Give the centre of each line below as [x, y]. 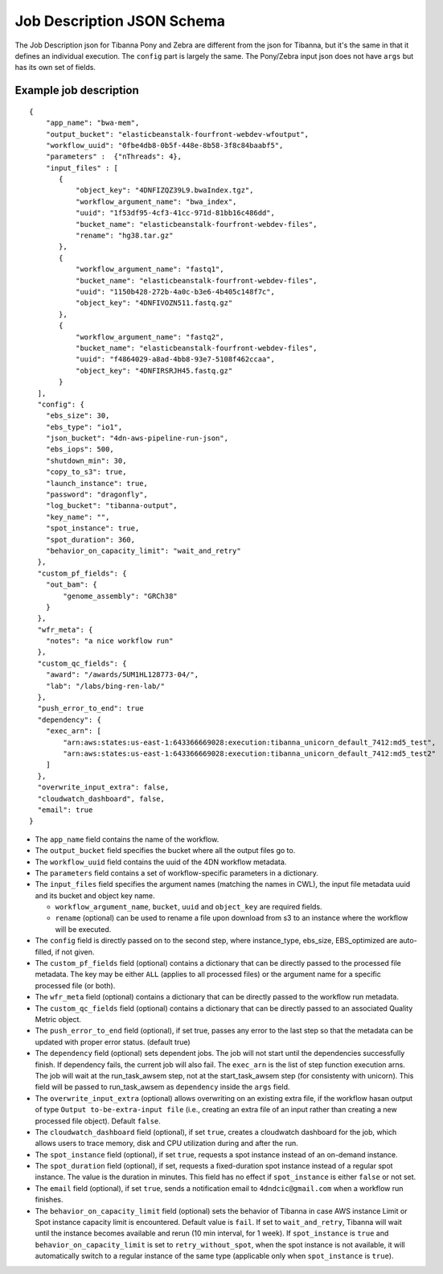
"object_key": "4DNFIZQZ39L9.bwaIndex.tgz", [164, 190]
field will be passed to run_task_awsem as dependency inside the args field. [162, 1087]
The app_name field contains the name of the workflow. [127, 839]
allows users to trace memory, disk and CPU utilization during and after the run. [166, 1144]
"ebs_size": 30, [78, 416]
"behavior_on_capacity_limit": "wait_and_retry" [143, 550]
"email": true [65, 810]
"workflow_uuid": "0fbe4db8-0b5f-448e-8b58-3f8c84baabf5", [164, 145]
